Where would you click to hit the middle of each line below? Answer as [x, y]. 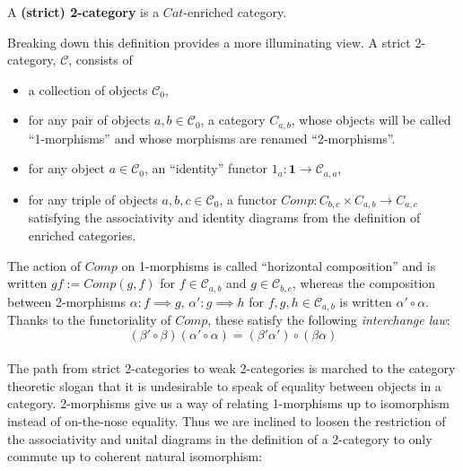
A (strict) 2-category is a [83, 12]
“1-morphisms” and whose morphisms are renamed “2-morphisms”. [212, 138]
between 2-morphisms [67, 301]
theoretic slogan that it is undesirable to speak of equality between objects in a [224, 385]
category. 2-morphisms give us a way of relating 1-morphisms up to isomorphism [229, 403]
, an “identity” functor [206, 168]
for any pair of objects [89, 120]
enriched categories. [82, 235]
